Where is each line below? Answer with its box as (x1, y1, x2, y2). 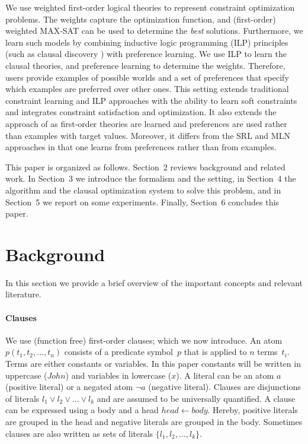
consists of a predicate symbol (64, 345, 173, 358)
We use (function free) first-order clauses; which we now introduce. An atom (5, 334, 283, 346)
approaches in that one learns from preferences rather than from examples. (5, 141, 277, 153)
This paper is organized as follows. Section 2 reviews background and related (5, 160, 285, 173)
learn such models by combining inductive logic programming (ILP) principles (5, 36, 288, 48)
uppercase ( (5, 369, 47, 381)
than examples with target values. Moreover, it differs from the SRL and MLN (5, 129, 290, 141)
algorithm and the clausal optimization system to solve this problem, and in (5, 183, 281, 196)
